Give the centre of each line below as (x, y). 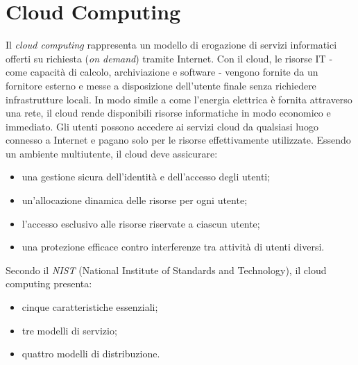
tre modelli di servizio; (69, 330)
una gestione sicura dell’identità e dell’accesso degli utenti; (146, 177)
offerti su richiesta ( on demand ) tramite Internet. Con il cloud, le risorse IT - (169, 58)
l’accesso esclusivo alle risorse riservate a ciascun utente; (141, 223)
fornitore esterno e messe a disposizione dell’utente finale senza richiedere (161, 85)
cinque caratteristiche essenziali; (90, 307)
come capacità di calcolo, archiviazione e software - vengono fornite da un (162, 72)
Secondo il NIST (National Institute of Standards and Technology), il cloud (166, 270)
